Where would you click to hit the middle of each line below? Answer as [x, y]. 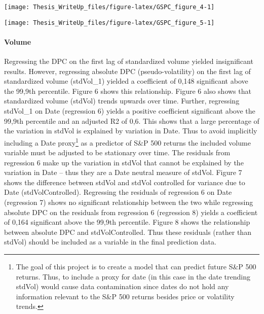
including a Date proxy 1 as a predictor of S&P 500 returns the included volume [127, 142]
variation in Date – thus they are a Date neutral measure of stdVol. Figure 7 [123, 172]
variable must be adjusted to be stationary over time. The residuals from [117, 152]
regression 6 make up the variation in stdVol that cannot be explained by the [124, 162]
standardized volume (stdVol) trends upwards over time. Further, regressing [122, 101]
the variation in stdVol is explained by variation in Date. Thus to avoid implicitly [131, 131]
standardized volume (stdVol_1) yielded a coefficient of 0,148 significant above [126, 81]
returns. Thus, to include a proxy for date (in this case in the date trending [133, 276]
